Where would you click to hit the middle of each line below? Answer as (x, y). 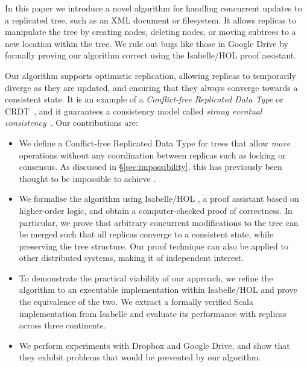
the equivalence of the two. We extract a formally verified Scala (136, 302)
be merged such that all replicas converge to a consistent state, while (146, 234)
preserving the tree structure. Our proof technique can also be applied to (153, 246)
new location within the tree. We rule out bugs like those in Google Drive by (147, 43)
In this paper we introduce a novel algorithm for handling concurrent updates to (153, 8)
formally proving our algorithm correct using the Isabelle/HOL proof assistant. (151, 55)
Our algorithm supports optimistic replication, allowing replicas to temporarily (150, 75)
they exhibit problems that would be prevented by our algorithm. (140, 357)
